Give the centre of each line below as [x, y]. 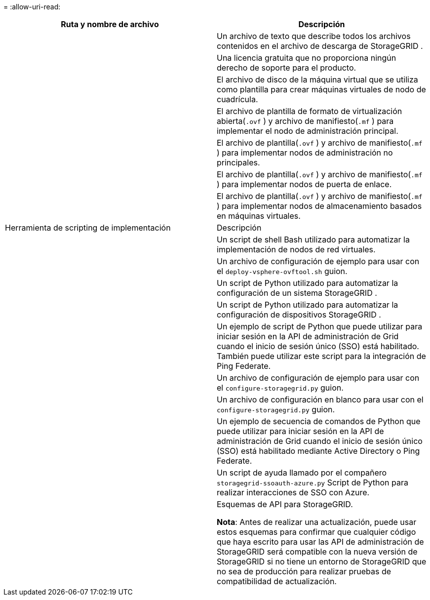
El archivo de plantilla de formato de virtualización [310, 111]
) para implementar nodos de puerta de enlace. [304, 184]
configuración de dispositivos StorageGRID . [299, 315]
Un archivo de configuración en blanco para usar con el [320, 400]
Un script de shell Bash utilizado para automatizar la [313, 240]
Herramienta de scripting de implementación [88, 228]
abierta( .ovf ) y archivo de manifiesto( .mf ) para [305, 121]
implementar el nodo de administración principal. [308, 131]
